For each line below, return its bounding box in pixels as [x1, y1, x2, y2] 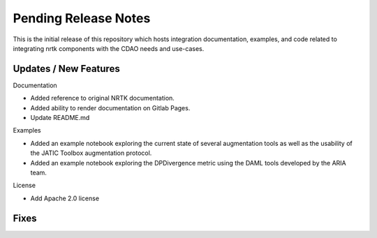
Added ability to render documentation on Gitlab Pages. [30, 103, 191, 112]
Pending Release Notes [13, 10, 151, 26]
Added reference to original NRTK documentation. [30, 94, 175, 103]
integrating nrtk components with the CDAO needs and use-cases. [13, 44, 205, 52]
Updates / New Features [13, 63, 120, 75]
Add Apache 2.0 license [30, 194, 100, 202]
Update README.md [30, 114, 90, 122]
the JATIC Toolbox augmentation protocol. [30, 149, 152, 157]
